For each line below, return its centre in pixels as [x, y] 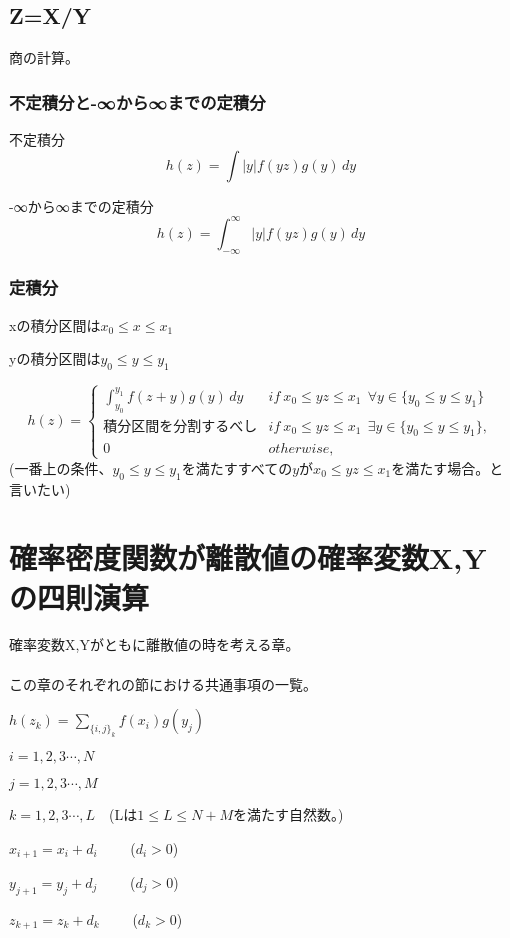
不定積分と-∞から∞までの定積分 [137, 101]
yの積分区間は [55, 358]
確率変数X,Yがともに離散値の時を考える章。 [154, 644]
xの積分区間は [55, 324]
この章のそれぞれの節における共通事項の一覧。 [163, 683]
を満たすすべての [237, 467]
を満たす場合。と [447, 467]
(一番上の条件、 [61, 467]
